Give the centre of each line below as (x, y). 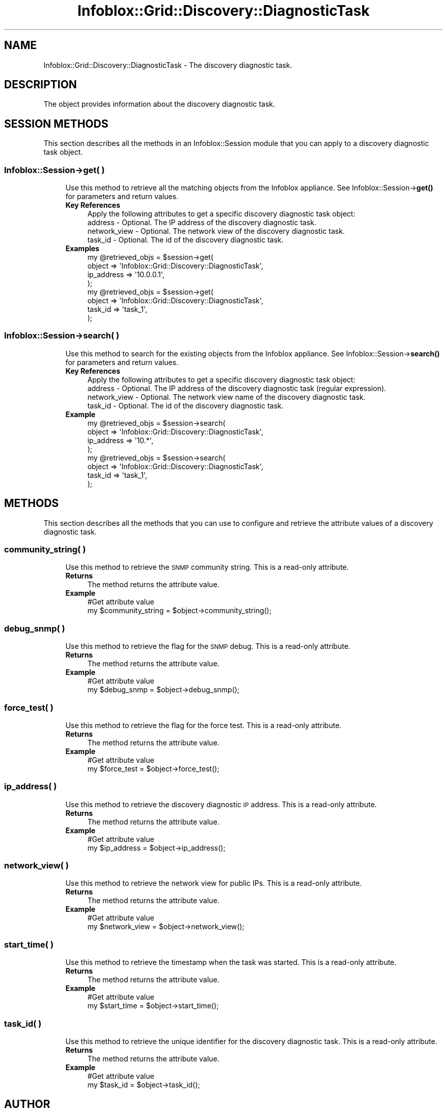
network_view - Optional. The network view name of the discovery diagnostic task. (227, 397)
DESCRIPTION (41, 85)
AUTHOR (27, 1104)
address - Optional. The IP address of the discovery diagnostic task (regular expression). (237, 388)
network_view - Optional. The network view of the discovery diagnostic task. (216, 231)
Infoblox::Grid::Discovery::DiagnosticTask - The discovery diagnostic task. (168, 65)
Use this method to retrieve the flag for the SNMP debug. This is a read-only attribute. (208, 646)
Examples (82, 249)
